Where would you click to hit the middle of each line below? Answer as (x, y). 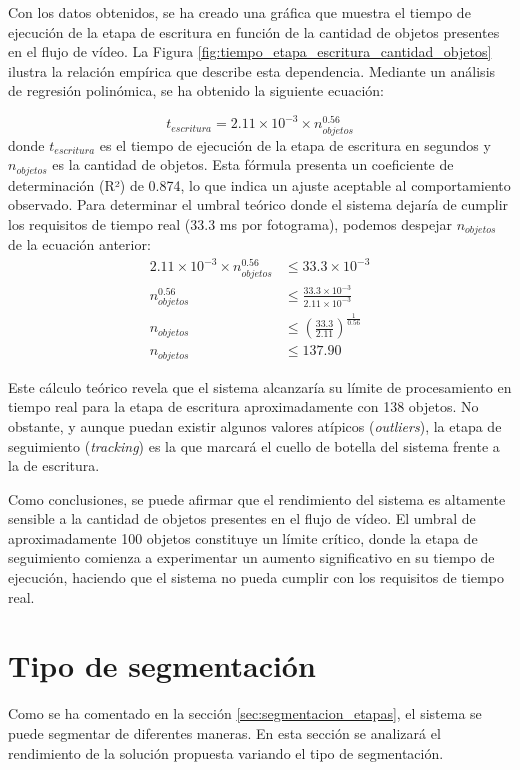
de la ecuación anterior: (79, 244)
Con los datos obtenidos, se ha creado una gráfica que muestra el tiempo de (239, 12)
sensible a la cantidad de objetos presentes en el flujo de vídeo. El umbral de (242, 518)
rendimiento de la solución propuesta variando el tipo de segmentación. (226, 752)
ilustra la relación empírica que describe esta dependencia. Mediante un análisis (252, 70)
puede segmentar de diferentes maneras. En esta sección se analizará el (224, 732)
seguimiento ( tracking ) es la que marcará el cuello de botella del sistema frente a (254, 445)
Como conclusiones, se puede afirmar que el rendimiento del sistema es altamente (257, 498)
